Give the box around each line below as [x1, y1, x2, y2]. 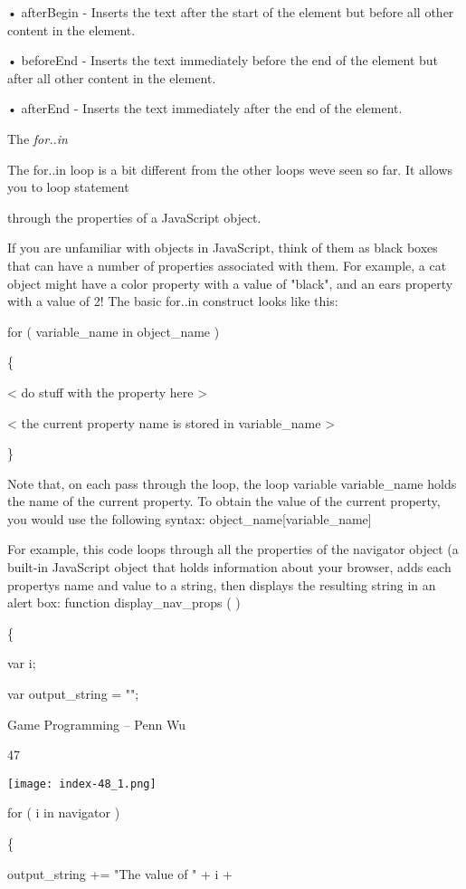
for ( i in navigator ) [7, 803, 120, 822]
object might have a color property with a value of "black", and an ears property [7, 273, 453, 292]
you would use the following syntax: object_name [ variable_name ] [7, 509, 372, 528]
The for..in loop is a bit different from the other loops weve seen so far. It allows [7, 159, 453, 178]
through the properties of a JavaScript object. [7, 207, 262, 226]
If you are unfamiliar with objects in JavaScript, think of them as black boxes [7, 238, 438, 257]
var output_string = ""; [7, 684, 139, 703]
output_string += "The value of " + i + [7, 864, 233, 883]
